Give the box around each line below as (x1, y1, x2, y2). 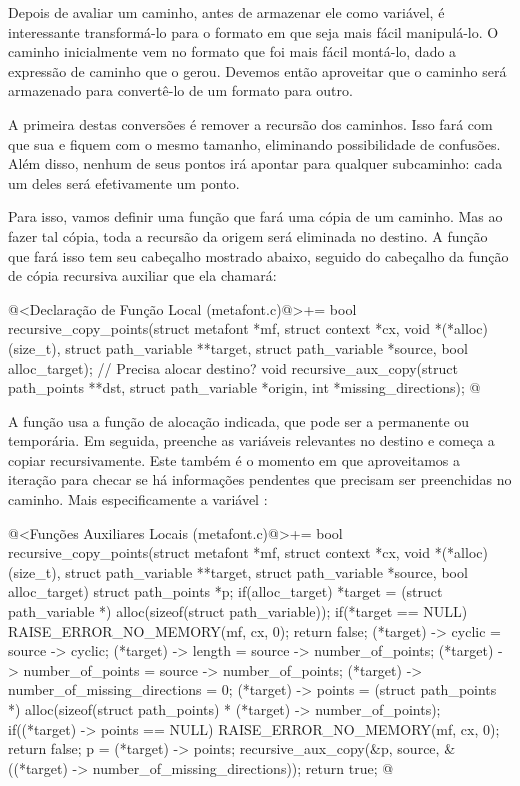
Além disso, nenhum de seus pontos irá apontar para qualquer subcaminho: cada (8, 153, 503, 174)
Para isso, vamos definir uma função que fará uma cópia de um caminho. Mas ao (8, 206, 503, 227)
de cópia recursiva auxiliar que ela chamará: (8, 265, 277, 286)
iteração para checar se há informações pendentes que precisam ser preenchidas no (8, 469, 512, 490)
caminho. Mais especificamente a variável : (8, 489, 268, 510)
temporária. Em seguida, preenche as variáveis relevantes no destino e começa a (8, 430, 495, 451)
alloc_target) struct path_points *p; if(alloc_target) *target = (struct (8, 581, 443, 602)
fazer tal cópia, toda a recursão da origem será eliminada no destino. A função (8, 225, 488, 246)
